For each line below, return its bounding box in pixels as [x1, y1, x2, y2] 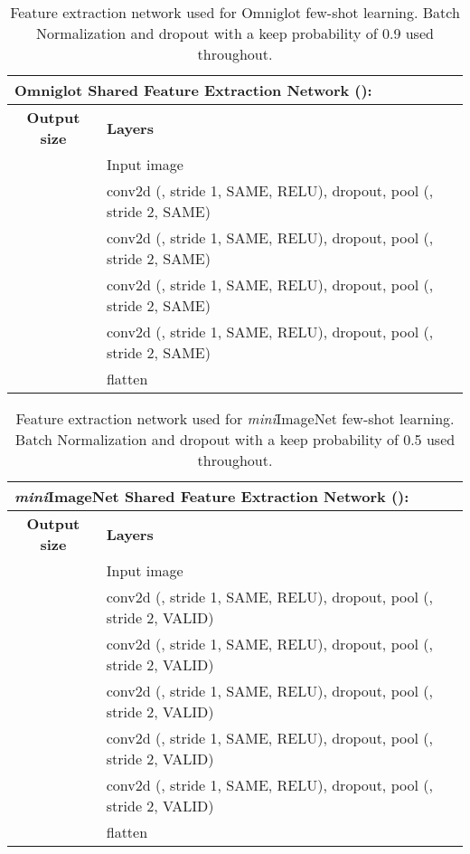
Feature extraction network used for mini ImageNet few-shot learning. [15, 408, 455, 429]
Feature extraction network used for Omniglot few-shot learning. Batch [10, 2, 460, 23]
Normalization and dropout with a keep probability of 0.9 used [36, 23, 434, 43]
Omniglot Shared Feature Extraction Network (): [14, 80, 372, 100]
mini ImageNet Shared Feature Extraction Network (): [14, 486, 409, 507]
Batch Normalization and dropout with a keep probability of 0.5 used [14, 429, 456, 450]
